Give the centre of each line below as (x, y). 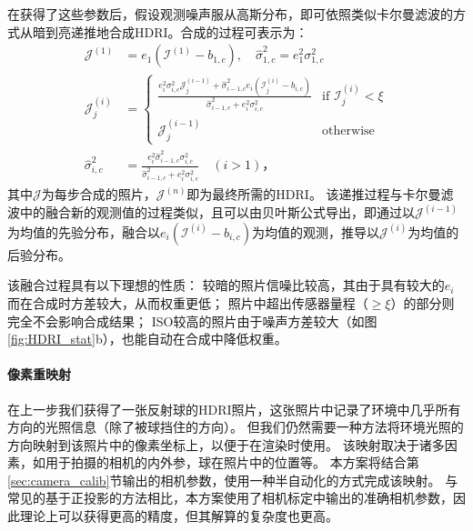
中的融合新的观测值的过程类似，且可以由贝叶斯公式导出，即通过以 (217, 212)
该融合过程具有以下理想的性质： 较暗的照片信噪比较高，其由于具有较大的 (226, 285)
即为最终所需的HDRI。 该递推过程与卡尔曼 (314, 194)
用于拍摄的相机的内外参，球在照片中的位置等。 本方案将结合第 (232, 462)
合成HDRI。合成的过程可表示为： (208, 31)
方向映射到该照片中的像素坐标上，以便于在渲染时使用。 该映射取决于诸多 (226, 444)
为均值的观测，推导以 (316, 231)
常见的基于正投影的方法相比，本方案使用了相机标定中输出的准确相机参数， (230, 498)
